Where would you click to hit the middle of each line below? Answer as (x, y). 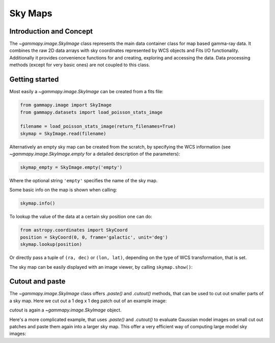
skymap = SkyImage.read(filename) (63, 133)
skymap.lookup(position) (51, 245)
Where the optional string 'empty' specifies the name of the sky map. (84, 181)
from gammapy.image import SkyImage (66, 105)
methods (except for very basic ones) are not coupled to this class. (80, 65)
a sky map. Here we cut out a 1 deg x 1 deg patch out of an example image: (88, 301)
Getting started (34, 80)
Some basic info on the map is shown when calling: (63, 190)
